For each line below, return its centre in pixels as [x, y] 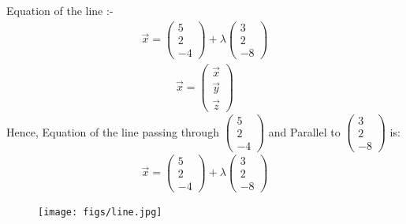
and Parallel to [304, 131]
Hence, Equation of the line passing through [113, 131]
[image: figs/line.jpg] [100, 212]
